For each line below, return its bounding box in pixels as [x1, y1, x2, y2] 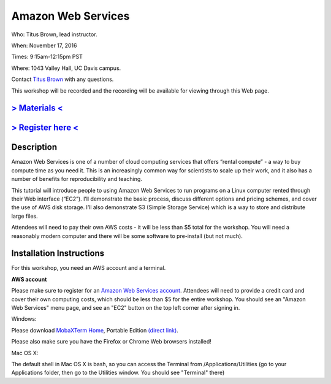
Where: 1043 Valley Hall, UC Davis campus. [11, 64, 121, 72]
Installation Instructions [11, 248, 105, 259]
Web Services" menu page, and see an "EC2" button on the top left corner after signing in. [11, 304, 240, 312]
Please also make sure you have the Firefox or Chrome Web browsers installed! [11, 338, 211, 345]
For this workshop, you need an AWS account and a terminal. [11, 264, 166, 272]
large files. [11, 212, 38, 220]
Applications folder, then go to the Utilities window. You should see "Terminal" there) [11, 369, 225, 377]
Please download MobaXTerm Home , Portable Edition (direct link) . [11, 326, 179, 334]
